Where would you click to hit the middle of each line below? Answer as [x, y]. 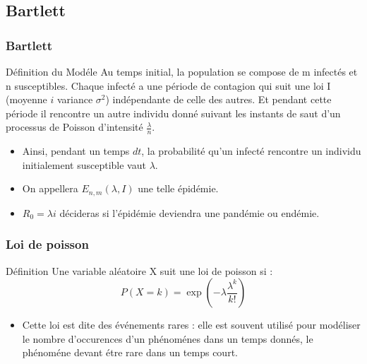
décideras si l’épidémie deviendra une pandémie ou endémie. [189, 212]
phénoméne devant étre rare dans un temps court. [130, 352]
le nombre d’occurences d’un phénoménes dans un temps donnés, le [168, 338]
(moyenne [26, 99]
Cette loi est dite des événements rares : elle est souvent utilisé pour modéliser [191, 325]
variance [75, 99]
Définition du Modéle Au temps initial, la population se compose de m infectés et [182, 71]
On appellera [50, 188]
